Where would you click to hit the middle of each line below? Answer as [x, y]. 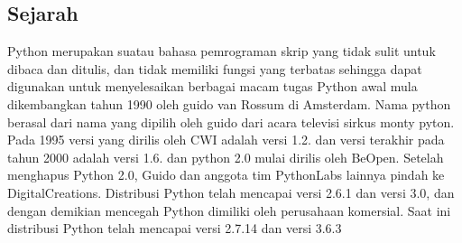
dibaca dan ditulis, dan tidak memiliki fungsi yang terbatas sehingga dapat [215, 68]
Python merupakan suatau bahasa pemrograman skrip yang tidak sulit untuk [222, 51]
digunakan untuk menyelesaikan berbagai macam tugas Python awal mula [213, 86]
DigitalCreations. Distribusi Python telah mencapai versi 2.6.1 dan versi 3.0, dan [231, 192]
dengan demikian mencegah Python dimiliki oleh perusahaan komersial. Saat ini [229, 210]
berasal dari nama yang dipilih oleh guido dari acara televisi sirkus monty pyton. [231, 121]
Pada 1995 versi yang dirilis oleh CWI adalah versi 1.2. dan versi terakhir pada [226, 140]
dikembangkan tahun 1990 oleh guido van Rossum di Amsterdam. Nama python [229, 103]
